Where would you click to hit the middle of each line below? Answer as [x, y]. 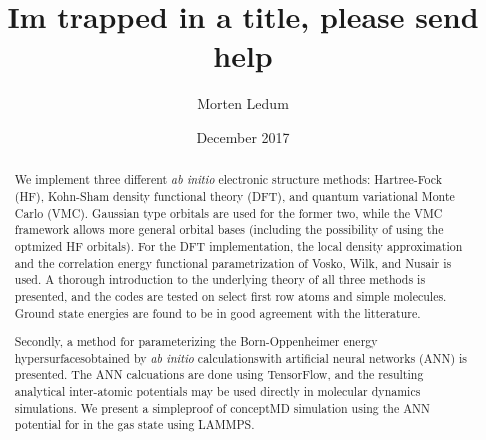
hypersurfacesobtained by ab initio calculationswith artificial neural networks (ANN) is [241, 357]
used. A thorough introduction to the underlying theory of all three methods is [220, 279]
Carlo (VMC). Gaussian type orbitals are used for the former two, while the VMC [228, 212]
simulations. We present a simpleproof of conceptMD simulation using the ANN [222, 407]
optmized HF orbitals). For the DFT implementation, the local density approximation [238, 245]
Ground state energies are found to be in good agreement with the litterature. [217, 312]
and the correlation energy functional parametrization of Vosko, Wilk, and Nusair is [233, 262]
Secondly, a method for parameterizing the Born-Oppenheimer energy [196, 341]
